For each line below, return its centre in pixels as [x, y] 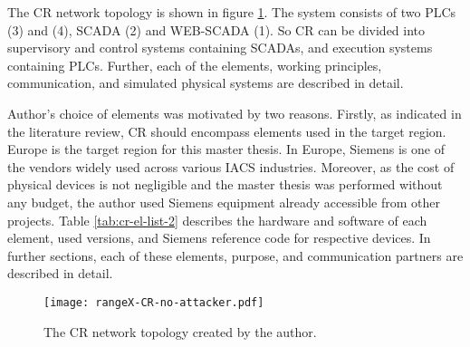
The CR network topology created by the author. [180, 331]
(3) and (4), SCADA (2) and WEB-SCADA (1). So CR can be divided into [216, 29]
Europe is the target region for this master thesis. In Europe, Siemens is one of [226, 149]
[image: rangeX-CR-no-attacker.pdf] [154, 302]
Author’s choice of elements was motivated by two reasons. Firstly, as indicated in [235, 113]
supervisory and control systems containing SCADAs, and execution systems [220, 48]
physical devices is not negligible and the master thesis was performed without [225, 184]
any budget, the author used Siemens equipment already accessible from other [224, 202]
